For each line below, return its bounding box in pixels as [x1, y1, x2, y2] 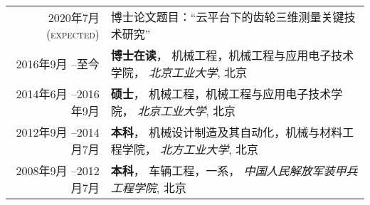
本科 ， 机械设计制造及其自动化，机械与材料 [110, 124, 343, 140]
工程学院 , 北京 [110, 179, 186, 196]
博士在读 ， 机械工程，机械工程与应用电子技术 [110, 47, 354, 63]
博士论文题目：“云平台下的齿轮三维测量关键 [110, 9, 344, 25]
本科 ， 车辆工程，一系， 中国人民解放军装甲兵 [110, 162, 358, 179]
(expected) [46, 25, 100, 42]
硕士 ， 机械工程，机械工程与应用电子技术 [110, 85, 332, 102]
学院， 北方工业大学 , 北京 [122, 141, 258, 157]
